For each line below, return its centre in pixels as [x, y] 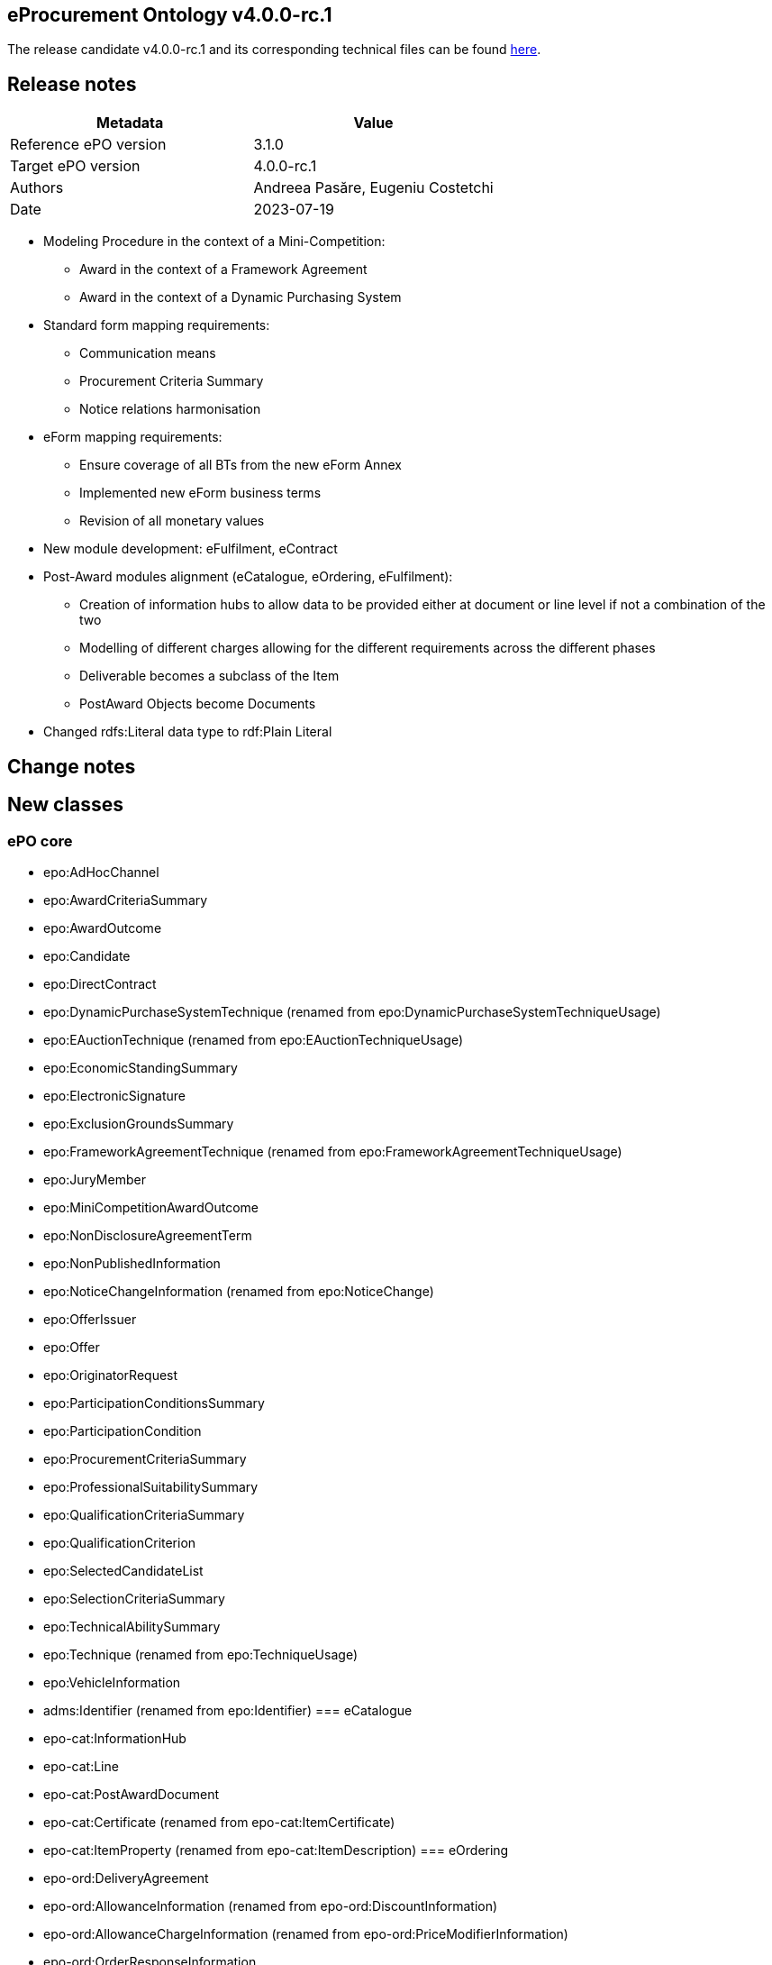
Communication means [148, 353]
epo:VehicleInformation [112, 1682]
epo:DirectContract [100, 983]
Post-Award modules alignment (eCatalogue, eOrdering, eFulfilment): [248, 577]
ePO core [40, 841]
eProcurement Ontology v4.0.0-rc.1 [170, 15]
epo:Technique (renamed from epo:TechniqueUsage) [200, 1654]
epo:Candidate [87, 955]
